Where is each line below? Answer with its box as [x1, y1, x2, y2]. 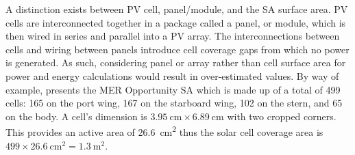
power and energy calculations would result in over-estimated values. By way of [5, 68, 339, 83]
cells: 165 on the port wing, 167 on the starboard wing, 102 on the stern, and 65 [5, 96, 343, 110]
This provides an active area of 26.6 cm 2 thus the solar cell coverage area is [5, 123, 323, 139]
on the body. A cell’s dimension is [5, 109, 147, 123]
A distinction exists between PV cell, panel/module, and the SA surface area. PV [5, 2, 348, 16]
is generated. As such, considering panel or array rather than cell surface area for [5, 55, 346, 70]
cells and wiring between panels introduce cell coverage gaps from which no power [5, 42, 350, 56]
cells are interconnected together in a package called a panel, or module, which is [5, 15, 346, 29]
